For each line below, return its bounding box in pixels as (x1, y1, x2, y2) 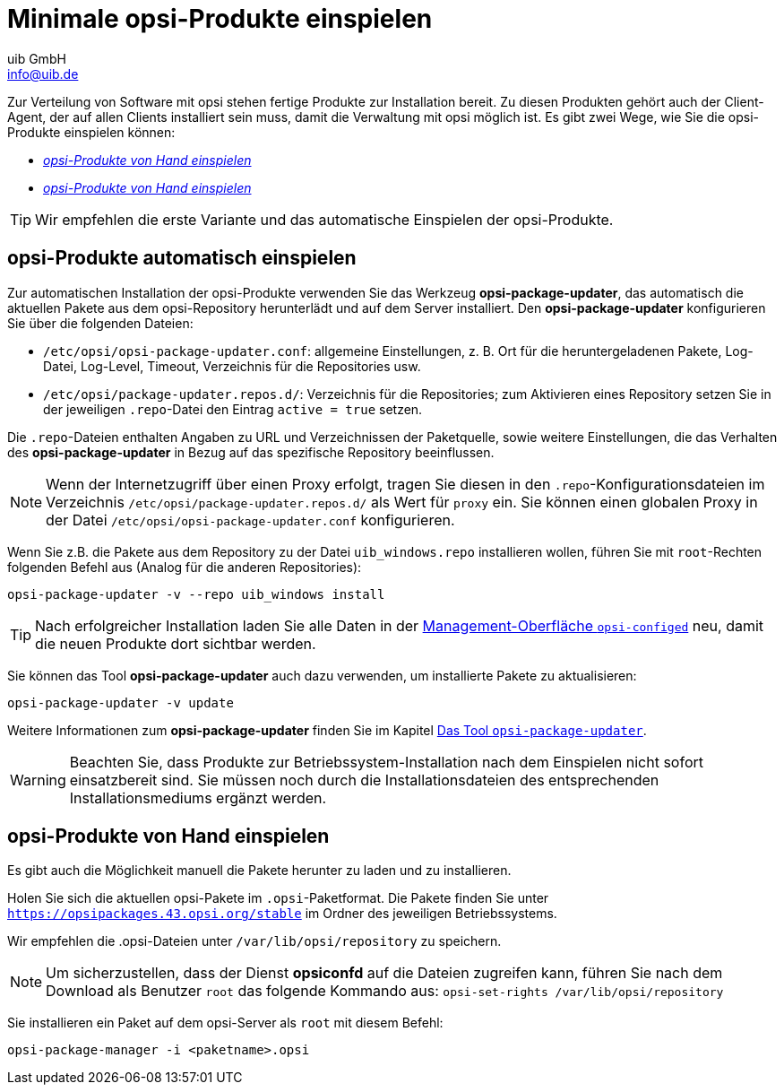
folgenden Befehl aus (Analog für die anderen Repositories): (7, 559, 362, 575)
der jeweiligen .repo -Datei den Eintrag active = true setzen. (43, 401, 423, 417)
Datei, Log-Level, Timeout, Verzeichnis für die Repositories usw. (43, 358, 421, 374)
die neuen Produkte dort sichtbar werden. (35, 634, 316, 653)
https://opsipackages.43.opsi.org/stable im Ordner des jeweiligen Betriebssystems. (7, 906, 557, 922)
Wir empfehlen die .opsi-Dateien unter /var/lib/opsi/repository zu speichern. (7, 933, 502, 949)
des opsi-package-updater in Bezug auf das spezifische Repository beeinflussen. (7, 444, 495, 460)
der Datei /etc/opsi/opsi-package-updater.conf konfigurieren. (46, 510, 455, 529)
